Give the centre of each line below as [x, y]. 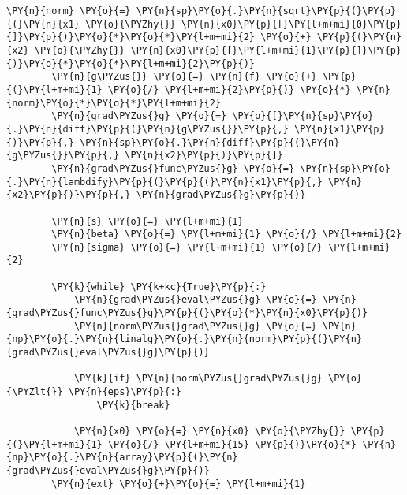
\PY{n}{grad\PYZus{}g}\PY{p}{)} [221, 195]
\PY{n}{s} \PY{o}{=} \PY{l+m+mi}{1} [147, 221]
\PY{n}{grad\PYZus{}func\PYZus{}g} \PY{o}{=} [173, 168]
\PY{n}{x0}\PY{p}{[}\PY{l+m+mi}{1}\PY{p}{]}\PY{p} [266, 50]
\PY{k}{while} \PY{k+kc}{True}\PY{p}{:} [159, 287]
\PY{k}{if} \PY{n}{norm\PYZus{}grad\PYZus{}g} [198, 379]
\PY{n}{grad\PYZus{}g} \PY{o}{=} [139, 116]
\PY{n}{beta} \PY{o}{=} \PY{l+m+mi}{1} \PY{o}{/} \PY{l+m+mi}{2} [227, 234]
